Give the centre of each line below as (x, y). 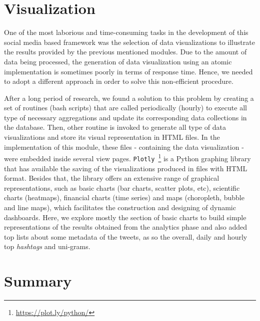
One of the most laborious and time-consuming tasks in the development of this (126, 32)
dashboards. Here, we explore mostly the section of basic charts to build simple (125, 217)
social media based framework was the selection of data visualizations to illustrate (129, 42)
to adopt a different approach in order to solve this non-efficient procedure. (119, 81)
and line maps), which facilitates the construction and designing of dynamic (120, 207)
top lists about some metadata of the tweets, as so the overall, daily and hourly (126, 236)
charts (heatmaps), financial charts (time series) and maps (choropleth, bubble (124, 197)
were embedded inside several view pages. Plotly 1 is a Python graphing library (127, 158)
